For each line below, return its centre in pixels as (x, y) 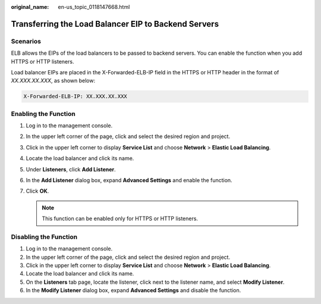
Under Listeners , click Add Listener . (71, 169)
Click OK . (37, 191)
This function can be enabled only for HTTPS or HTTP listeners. (120, 219)
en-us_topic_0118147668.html (94, 7)
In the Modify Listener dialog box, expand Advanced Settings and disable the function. (133, 290)
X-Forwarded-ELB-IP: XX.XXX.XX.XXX (75, 96)
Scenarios (26, 41)
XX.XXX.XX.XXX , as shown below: (53, 81)
